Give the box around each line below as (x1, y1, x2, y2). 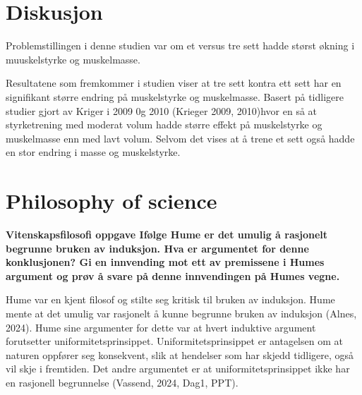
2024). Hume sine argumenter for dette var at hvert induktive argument (6, 320, 316, 334)
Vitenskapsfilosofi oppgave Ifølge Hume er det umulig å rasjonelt (6, 227, 328, 241)
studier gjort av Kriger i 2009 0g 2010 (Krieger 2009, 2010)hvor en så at (6, 103, 318, 118)
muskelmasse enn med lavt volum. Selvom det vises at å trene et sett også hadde (6, 130, 355, 145)
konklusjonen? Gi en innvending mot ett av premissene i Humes (6, 255, 325, 269)
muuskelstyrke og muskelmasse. (6, 51, 140, 66)
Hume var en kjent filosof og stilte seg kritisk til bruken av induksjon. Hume (6, 292, 335, 307)
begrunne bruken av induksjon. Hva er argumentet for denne (6, 241, 309, 255)
